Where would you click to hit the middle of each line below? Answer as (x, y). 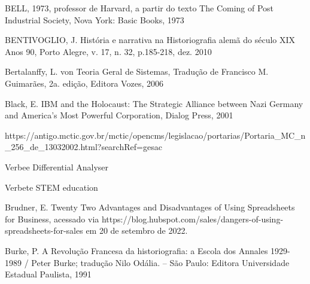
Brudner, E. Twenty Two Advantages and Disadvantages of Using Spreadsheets (150, 207)
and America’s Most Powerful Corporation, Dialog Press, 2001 (119, 115)
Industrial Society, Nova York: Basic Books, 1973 (95, 19)
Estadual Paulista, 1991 (48, 274)
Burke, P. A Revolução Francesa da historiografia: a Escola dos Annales (136, 250)
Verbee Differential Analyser (57, 167)
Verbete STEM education (51, 187)
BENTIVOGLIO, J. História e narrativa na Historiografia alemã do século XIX (150, 40)
